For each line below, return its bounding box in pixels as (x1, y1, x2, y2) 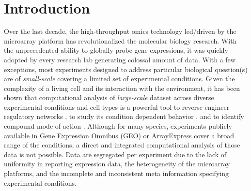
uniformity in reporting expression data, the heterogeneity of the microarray (4, 159, 230, 169)
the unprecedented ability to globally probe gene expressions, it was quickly (4, 45, 228, 55)
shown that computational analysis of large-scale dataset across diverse (4, 92, 214, 103)
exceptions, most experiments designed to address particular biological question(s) (4, 64, 248, 74)
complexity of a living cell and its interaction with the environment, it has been (4, 83, 240, 93)
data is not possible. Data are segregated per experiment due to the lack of (4, 149, 227, 159)
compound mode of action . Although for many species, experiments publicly (4, 121, 232, 131)
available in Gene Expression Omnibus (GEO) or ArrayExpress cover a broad (4, 130, 235, 140)
